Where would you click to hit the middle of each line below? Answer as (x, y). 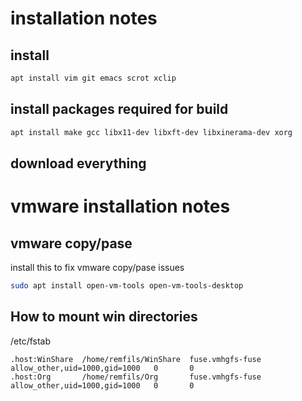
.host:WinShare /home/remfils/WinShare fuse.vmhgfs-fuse (136, 359)
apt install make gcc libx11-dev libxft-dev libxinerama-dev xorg (151, 132)
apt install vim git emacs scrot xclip (93, 78)
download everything (78, 163)
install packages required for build (119, 109)
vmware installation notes (120, 206)
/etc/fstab (31, 341)
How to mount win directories (104, 317)
